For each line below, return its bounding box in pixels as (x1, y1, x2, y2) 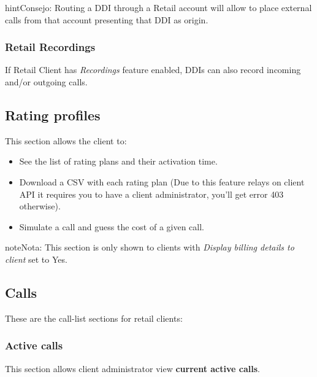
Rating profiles (5, 105, 101, 124)
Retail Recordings (5, 39, 96, 55)
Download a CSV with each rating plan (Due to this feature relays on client (19, 175, 305, 188)
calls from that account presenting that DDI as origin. (5, 13, 208, 26)
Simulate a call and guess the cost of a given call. (19, 220, 204, 233)
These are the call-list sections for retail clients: (5, 311, 183, 324)
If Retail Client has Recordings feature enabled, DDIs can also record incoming (5, 63, 301, 76)
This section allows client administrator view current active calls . (5, 362, 260, 375)
